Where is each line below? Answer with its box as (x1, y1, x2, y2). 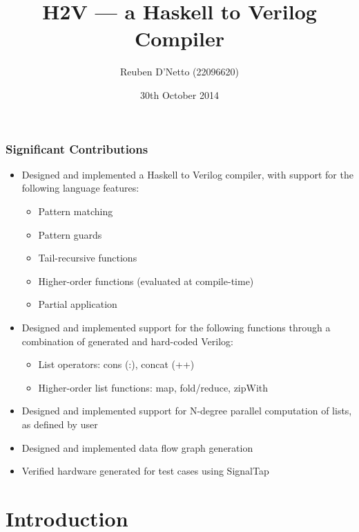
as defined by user (21, 416, 98, 431)
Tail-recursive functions (38, 250, 137, 265)
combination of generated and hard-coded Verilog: (21, 333, 234, 348)
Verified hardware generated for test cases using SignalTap (21, 464, 269, 478)
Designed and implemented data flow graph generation (21, 440, 253, 455)
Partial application (38, 297, 117, 311)
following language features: (21, 181, 139, 195)
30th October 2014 (140, 87, 219, 102)
